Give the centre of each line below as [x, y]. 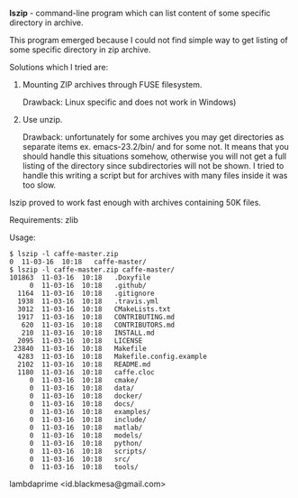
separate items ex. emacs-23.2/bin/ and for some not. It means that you [156, 147]
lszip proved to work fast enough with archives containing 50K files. [135, 203]
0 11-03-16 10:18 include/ [88, 420]
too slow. [39, 185]
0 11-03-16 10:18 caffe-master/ [78, 262]
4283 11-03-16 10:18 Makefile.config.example [112, 356]
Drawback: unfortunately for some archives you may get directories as [153, 137]
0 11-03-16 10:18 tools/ [84, 467]
